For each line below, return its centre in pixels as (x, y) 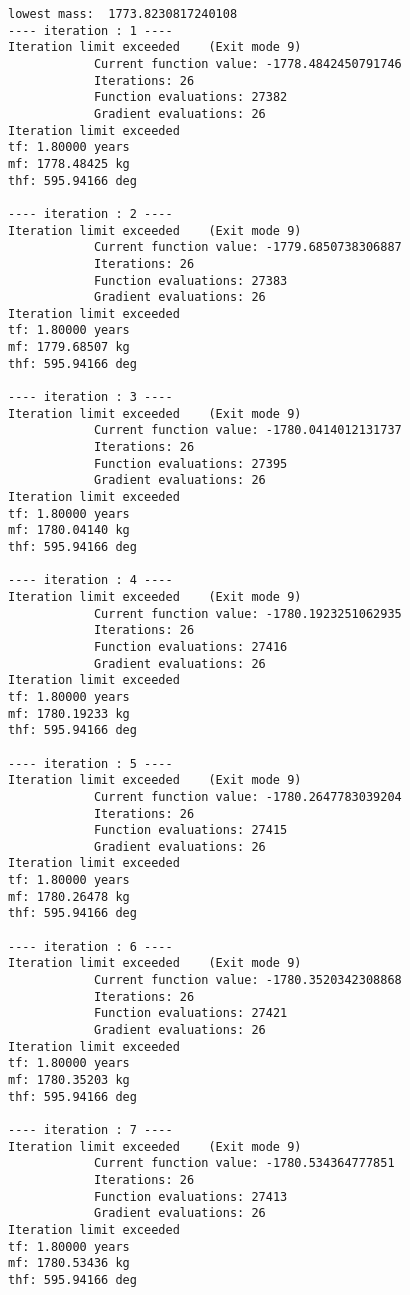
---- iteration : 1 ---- (90, 30)
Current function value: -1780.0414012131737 (247, 430)
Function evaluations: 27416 (190, 646)
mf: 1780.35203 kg (69, 1080)
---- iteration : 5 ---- (90, 763)
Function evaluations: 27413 (190, 1196)
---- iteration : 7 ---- (90, 1129)
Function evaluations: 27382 (190, 97)
